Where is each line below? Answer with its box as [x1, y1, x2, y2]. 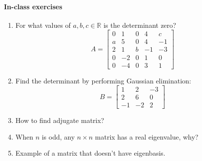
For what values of [15, 20, 71, 30]
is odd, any [41, 131, 75, 141]
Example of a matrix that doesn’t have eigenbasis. [15, 148, 165, 158]
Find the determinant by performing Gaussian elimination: [15, 75, 191, 85]
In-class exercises [4, 1, 62, 11]
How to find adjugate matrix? [15, 115, 104, 125]
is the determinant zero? [103, 20, 176, 30]
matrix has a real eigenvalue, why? [95, 131, 199, 141]
